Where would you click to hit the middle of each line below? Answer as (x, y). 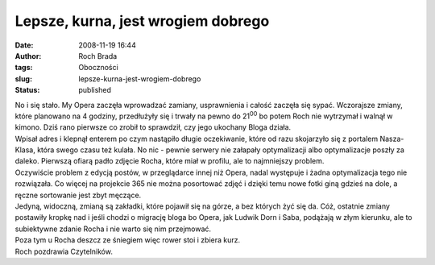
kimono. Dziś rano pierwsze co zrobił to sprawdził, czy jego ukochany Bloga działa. (153, 127)
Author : (28, 56)
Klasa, (25, 150)
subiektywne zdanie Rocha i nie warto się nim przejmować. (113, 229)
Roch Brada (98, 56)
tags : (24, 68)
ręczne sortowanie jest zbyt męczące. (78, 195)
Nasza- (392, 139)
